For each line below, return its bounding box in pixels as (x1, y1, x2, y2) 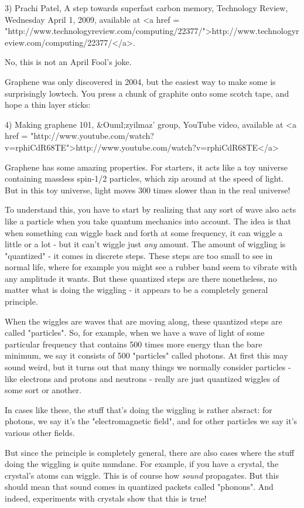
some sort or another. (5, 384, 81, 396)
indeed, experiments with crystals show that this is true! (5, 492, 207, 504)
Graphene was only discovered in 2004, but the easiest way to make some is (5, 75, 276, 87)
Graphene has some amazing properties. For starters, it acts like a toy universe (5, 161, 288, 173)
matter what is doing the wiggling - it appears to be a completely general (5, 284, 268, 296)
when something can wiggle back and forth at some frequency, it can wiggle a (5, 226, 283, 238)
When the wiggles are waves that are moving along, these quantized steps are (5, 315, 282, 327)
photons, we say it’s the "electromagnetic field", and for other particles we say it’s (5, 415, 298, 427)
